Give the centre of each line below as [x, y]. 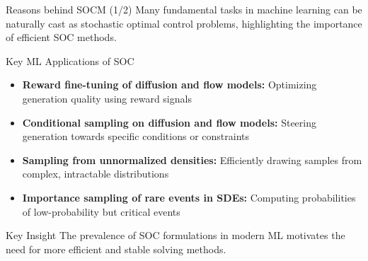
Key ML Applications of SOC [70, 60]
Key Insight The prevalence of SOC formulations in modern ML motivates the [176, 235]
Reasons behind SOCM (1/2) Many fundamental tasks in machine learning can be [184, 9]
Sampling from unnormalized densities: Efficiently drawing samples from [192, 159]
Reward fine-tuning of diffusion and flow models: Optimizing [169, 85]
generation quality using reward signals [107, 98]
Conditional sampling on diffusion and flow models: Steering [169, 122]
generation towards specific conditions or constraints [136, 136]
